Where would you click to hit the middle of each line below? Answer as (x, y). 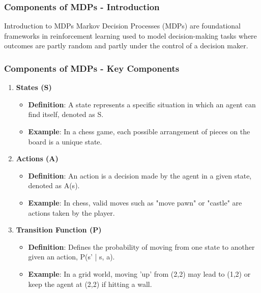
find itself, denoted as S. (66, 114)
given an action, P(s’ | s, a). (71, 257)
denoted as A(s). (54, 185)
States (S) (34, 87)
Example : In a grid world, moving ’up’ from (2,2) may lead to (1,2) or (139, 273)
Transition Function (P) (59, 230)
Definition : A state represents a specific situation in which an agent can (142, 104)
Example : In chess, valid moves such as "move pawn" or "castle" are (135, 202)
